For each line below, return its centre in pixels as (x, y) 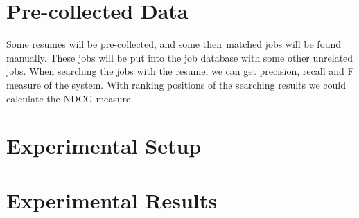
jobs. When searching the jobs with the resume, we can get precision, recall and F (180, 71)
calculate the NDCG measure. (70, 98)
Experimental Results (112, 200)
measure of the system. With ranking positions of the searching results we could (176, 84)
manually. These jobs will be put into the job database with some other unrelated (180, 57)
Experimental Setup (104, 146)
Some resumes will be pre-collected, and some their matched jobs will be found (174, 44)
